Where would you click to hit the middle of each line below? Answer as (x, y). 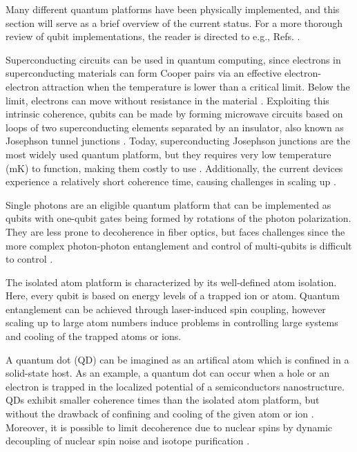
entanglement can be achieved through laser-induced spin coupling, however (166, 309)
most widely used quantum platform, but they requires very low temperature (168, 154)
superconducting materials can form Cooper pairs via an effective (144, 73)
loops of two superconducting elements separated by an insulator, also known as (175, 127)
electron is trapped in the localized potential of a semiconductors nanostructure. (175, 386)
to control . (29, 259)
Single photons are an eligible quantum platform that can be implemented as (168, 204)
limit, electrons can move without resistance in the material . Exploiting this (167, 100)
